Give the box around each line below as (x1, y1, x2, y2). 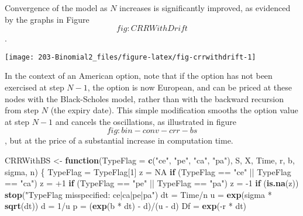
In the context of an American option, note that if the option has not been (5, 69, 273, 82)
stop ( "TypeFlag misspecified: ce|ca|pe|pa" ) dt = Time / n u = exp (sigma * (5, 188, 272, 200)
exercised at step (5, 81, 64, 93)
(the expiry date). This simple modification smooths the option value (50, 104, 298, 116)
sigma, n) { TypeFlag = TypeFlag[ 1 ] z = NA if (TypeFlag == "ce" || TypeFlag (5, 165, 291, 177)
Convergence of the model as (5, 2, 108, 13)
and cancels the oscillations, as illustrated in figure (55, 115, 237, 127)
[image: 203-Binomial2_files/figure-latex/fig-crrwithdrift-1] (5, 53, 256, 61)
